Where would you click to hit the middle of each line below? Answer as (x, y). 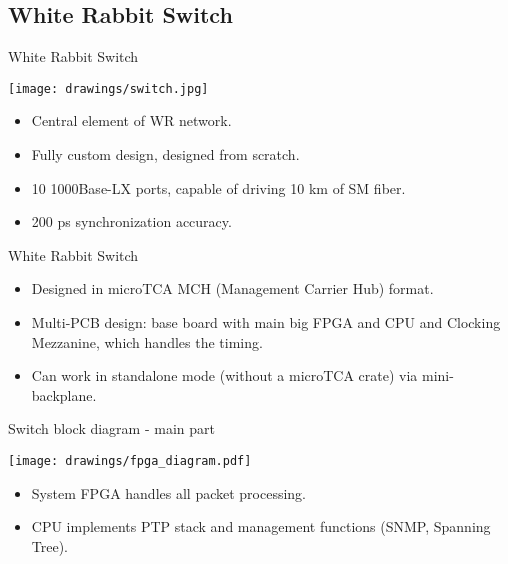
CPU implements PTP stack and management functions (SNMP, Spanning (261, 526)
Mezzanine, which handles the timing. (147, 341)
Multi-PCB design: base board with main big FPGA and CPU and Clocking (266, 322)
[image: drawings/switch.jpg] (108, 88)
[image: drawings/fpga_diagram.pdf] (130, 460)
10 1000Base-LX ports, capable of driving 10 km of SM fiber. (218, 187)
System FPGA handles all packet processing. (169, 492)
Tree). (50, 545)
